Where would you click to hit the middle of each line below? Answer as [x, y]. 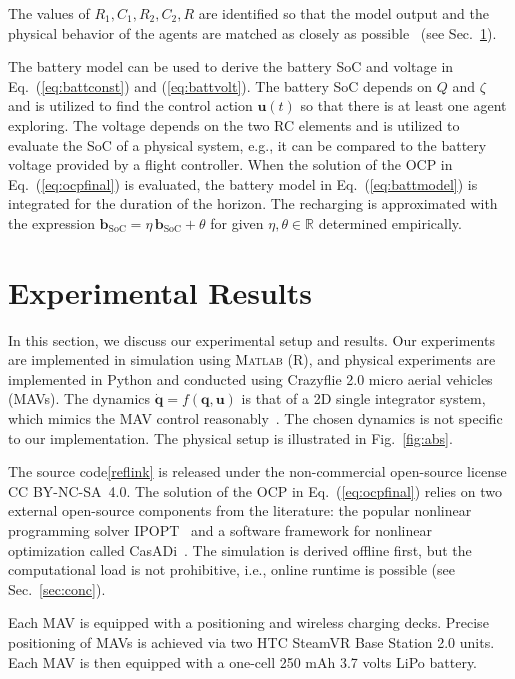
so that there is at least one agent [403, 105]
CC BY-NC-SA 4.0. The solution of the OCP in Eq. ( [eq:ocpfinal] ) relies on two [255, 490]
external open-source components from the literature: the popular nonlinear [240, 510]
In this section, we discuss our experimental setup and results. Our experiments [251, 339]
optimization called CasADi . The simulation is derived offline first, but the [240, 549]
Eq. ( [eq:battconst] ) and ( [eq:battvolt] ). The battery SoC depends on [220, 85]
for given [237, 222]
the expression [51, 222]
